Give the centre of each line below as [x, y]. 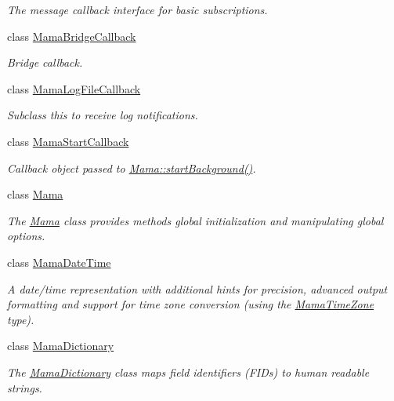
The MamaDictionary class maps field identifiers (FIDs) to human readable [188, 372]
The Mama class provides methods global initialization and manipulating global [195, 220]
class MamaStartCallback [68, 141]
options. [26, 236]
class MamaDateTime [59, 262]
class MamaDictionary [61, 346]
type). [21, 319]
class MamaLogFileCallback [74, 88]
